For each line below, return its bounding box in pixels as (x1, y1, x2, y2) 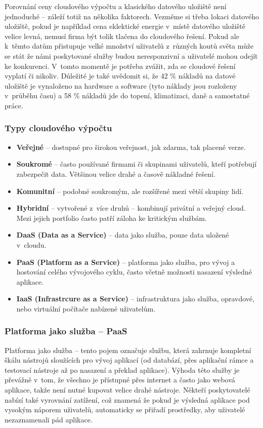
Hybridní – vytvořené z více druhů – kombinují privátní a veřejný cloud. (16, 203, 246, 213)
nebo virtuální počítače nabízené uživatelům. (16, 303, 156, 314)
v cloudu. (16, 239, 47, 250)
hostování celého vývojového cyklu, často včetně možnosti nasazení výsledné (16, 266, 252, 277)
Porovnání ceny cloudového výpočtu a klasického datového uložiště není (5, 1, 227, 11)
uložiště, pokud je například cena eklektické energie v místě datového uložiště (5, 21, 245, 31)
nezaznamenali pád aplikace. (5, 414, 93, 424)
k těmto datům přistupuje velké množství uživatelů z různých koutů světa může (5, 41, 254, 51)
